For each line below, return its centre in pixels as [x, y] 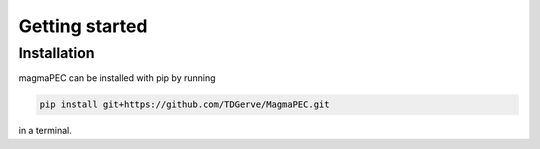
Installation [56, 53]
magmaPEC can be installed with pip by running [117, 78]
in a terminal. [45, 131]
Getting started [83, 26]
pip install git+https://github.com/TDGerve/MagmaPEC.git [184, 104]
